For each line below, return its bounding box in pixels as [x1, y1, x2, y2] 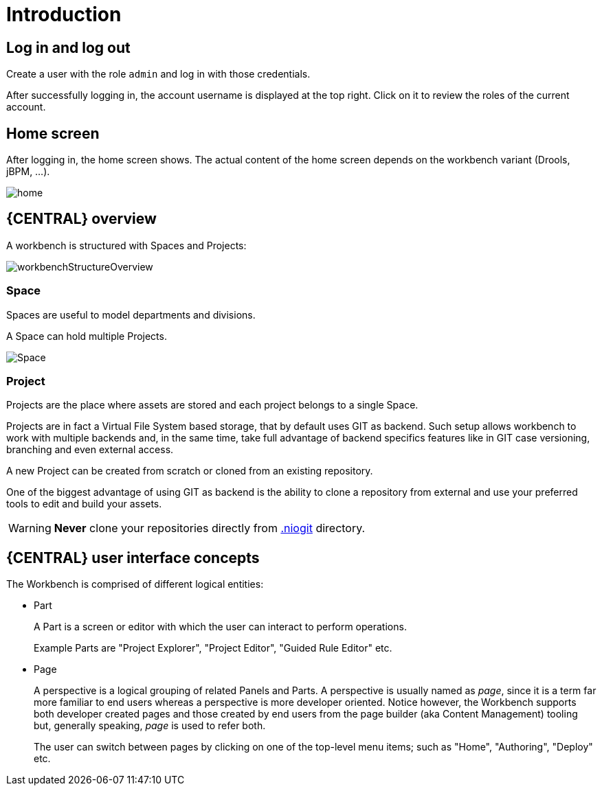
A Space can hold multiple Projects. [6, 330, 167, 342]
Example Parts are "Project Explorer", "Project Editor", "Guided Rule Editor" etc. [34, 642, 392, 654]
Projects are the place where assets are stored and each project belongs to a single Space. [6, 399, 419, 411]
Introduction [6, 3, 122, 26]
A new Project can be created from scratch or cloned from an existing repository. [6, 465, 373, 477]
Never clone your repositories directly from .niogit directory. [54, 521, 366, 536]
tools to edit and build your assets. [6, 498, 162, 510]
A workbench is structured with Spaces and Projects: [6, 239, 247, 251]
